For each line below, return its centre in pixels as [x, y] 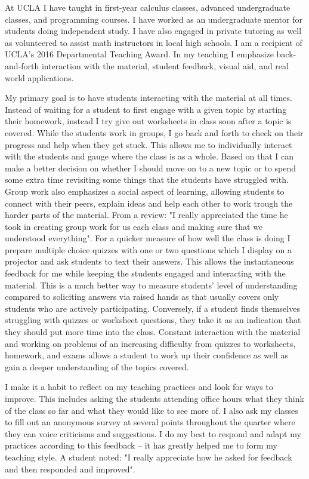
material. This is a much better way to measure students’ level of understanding [151, 285]
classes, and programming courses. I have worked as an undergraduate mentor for [154, 19]
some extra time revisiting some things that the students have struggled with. [147, 179]
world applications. [39, 77]
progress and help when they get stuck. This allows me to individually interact [149, 144]
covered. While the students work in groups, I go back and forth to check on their [154, 132]
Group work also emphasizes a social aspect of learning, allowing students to [145, 191]
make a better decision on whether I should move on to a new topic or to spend [150, 168]
